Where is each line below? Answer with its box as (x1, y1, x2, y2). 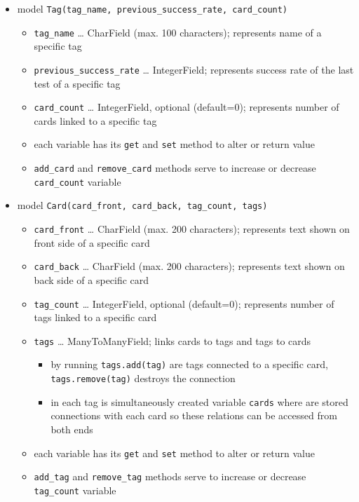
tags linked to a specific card (34, 310, 157, 325)
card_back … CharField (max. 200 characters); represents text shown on (34, 259, 345, 273)
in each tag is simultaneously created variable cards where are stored (50, 394, 348, 409)
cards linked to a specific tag (34, 113, 157, 128)
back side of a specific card (34, 272, 149, 287)
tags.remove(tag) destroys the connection (50, 371, 236, 386)
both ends (50, 422, 93, 436)
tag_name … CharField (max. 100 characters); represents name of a (34, 25, 322, 39)
